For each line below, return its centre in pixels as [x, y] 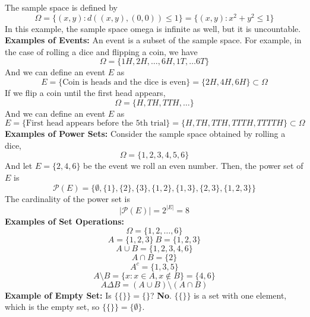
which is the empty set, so [52, 307]
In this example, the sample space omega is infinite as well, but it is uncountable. [153, 28]
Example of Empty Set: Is [58, 295]
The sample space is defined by [61, 7]
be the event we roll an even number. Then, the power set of [193, 166]
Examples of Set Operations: [64, 221]
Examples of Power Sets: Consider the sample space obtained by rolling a [145, 134]
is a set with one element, [240, 295]
